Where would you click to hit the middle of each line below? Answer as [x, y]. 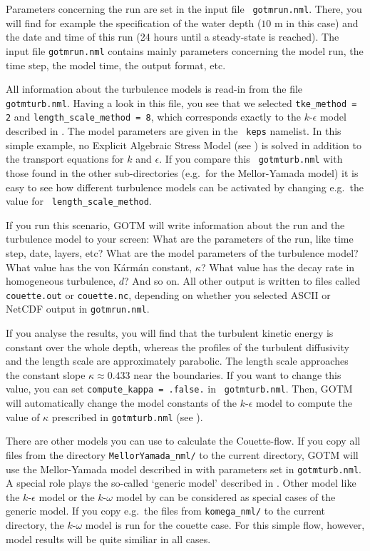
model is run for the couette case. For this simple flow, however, [225, 525]
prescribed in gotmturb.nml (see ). [127, 416]
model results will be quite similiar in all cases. [108, 539]
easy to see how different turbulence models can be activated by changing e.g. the [185, 187]
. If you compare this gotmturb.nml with [251, 159]
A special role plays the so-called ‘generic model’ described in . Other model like [181, 483]
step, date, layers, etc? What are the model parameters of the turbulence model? [182, 252]
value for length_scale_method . [79, 201]
